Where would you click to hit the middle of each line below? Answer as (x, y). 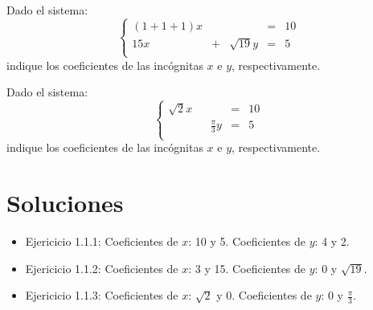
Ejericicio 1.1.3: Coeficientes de (102, 295)
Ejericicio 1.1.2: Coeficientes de (102, 268)
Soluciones (65, 203)
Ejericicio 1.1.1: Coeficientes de (102, 241)
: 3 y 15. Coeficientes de (247, 268)
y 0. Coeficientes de (264, 295)
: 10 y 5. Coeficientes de (247, 241)
